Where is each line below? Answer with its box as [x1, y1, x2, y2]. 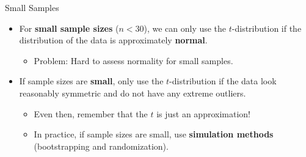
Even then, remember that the [34, 107, 148, 120]
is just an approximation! [156, 107, 250, 120]
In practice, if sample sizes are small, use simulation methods [34, 128, 274, 141]
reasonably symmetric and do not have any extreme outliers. [19, 86, 246, 99]
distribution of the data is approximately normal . [19, 34, 208, 46]
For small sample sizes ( [19, 21, 119, 34]
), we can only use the [144, 21, 227, 34]
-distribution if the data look [169, 75, 277, 87]
